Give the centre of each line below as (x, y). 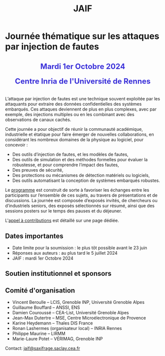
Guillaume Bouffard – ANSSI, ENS (46, 307)
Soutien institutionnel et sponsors (58, 274)
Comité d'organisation (40, 290)
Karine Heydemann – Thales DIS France (52, 323)
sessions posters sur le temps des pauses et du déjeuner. (64, 211)
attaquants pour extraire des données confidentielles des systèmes (73, 104)
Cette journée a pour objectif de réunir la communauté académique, (74, 129)
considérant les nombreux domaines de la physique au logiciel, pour (74, 140)
